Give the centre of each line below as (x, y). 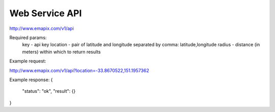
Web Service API (46, 13)
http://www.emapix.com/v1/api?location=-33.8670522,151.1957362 (79, 70)
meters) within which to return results (62, 52)
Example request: (28, 61)
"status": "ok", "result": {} (49, 91)
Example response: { (31, 80)
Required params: (28, 38)
